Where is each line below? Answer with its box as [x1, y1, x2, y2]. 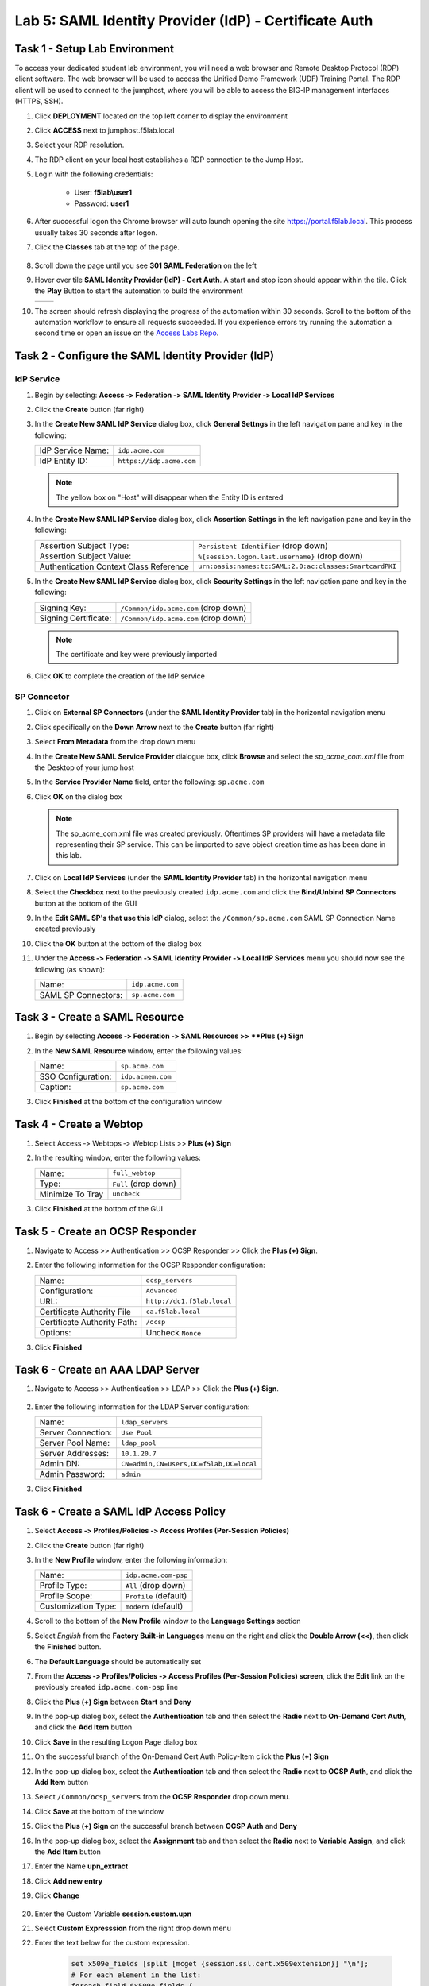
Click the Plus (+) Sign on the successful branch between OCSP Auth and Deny [34, 1822, 298, 1831]
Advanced [145, 1287, 178, 1295]
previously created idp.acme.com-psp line [34, 1683, 179, 1692]
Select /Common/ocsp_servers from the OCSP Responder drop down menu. [34, 1792, 291, 1802]
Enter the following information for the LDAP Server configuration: [34, 1402, 250, 1412]
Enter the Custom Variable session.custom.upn [34, 1909, 192, 1918]
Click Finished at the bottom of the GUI [34, 1204, 163, 1213]
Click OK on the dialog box [34, 791, 122, 802]
